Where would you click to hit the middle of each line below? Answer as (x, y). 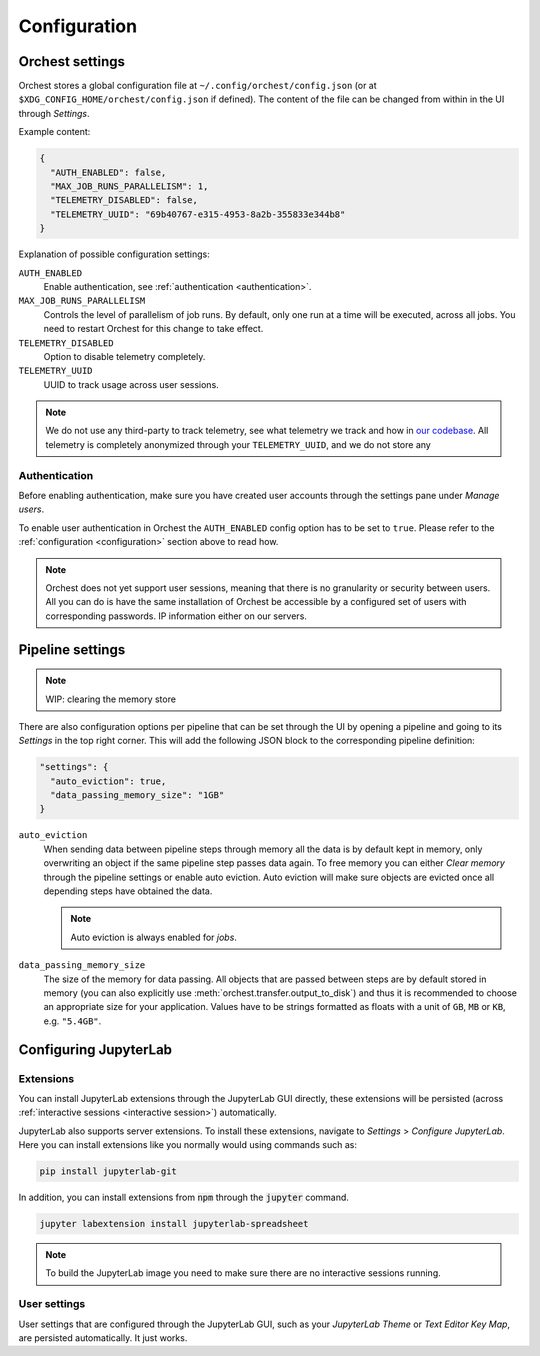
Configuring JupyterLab (95, 1049)
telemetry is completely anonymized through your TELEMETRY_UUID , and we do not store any (238, 444)
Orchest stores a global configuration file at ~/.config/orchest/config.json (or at (197, 86)
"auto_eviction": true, (108, 781)
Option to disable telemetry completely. (124, 356)
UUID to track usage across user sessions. (131, 384)
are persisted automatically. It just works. (103, 1337)
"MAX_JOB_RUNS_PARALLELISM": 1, (129, 186)
